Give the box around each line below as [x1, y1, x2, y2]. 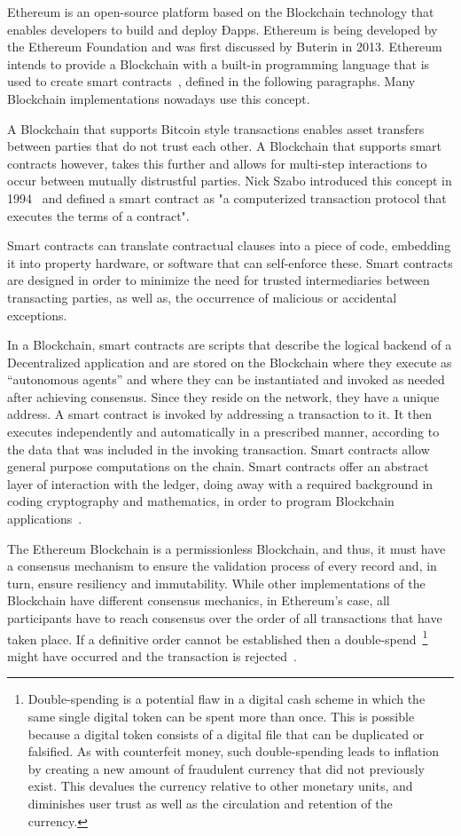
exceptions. [7, 305, 67, 324]
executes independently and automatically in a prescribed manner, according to [7, 422, 440, 441]
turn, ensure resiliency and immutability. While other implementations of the [7, 573, 426, 592]
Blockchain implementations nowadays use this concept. [7, 89, 310, 107]
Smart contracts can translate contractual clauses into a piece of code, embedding [7, 236, 451, 255]
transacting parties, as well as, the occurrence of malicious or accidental [7, 288, 397, 306]
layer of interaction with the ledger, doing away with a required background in [7, 474, 434, 493]
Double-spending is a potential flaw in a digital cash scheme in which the [27, 690, 426, 708]
